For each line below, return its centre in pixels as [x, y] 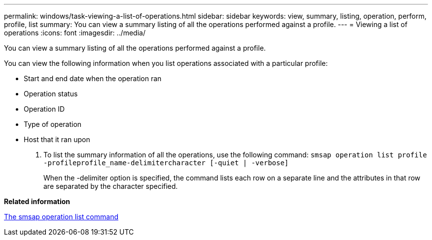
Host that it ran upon [57, 139]
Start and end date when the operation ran [93, 78]
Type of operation [53, 124]
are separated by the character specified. [111, 186]
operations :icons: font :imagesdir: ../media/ [75, 33]
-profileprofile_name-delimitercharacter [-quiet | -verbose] [166, 163]
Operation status [51, 94]
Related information [37, 201]
